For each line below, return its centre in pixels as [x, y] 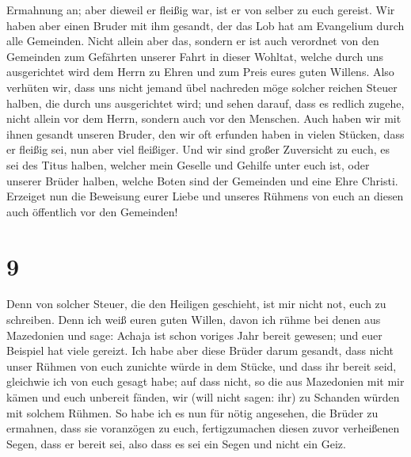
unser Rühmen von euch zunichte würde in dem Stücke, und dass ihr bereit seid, [202, 366]
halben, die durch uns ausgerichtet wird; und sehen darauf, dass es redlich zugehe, [205, 103]
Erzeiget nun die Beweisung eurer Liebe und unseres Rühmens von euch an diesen [205, 196]
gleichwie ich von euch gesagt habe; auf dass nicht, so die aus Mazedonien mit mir [205, 381]
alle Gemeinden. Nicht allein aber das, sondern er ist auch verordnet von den [193, 41]
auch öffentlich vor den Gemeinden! [92, 211]
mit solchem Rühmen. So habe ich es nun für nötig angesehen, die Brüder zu [192, 412]
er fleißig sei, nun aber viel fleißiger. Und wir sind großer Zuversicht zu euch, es [198, 149]
